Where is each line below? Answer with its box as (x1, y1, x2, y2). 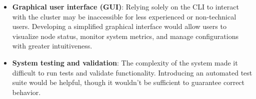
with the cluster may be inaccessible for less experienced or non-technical (12, 11, 236, 21)
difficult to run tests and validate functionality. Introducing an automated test (12, 67, 252, 77)
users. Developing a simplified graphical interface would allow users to (12, 21, 226, 31)
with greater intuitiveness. (12, 40, 92, 51)
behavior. (12, 86, 41, 97)
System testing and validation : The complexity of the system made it (12, 57, 238, 67)
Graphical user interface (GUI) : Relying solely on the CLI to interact (12, 1, 239, 11)
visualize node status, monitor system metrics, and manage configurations (12, 30, 238, 41)
